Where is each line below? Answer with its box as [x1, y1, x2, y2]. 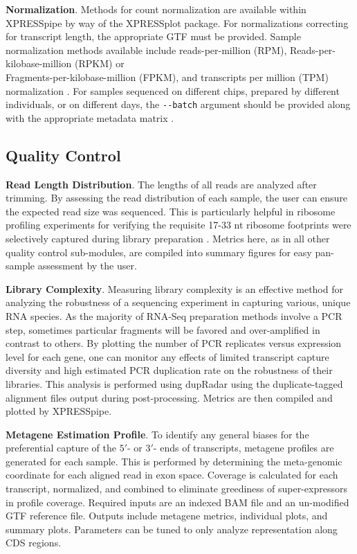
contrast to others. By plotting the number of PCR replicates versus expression [6, 336, 342, 350]
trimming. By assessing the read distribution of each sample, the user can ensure [6, 190, 348, 205]
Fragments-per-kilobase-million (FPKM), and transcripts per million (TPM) [6, 69, 329, 84]
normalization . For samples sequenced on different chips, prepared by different [6, 83, 340, 98]
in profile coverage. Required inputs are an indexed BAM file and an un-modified [6, 494, 349, 509]
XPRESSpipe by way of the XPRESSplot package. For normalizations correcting [6, 15, 349, 30]
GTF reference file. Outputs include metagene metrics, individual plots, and [6, 508, 328, 523]
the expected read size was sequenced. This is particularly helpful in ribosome [6, 204, 336, 218]
